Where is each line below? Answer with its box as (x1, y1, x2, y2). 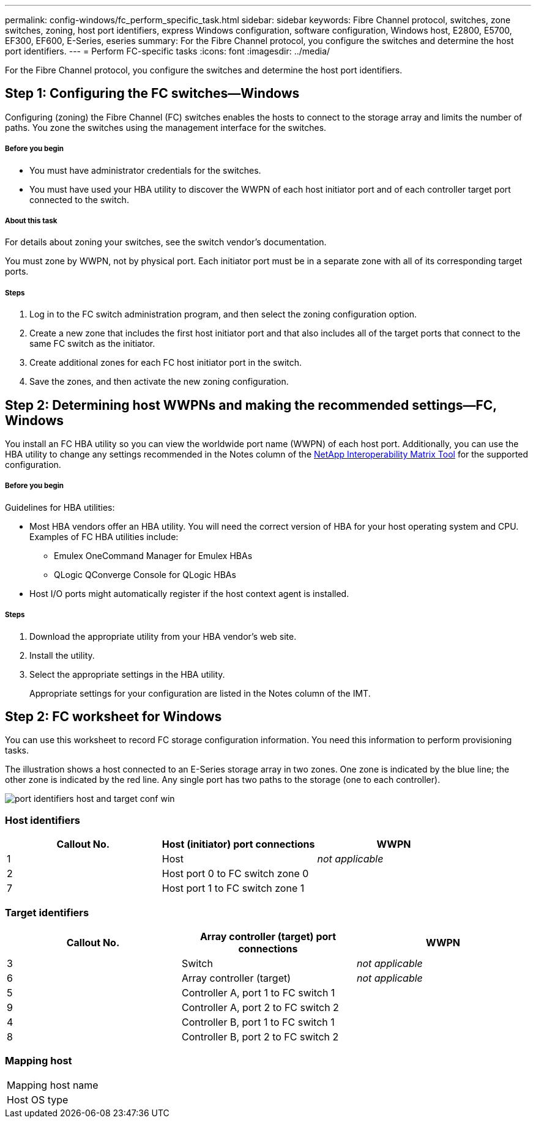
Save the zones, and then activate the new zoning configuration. (29, 376, 289, 387)
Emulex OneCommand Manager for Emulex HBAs (54, 550, 253, 561)
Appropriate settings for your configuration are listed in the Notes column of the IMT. (29, 688, 371, 699)
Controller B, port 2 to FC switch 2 (181, 1030, 339, 1043)
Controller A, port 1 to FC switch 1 (181, 986, 335, 999)
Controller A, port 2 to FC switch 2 (181, 1001, 339, 1014)
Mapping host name (7, 1078, 99, 1091)
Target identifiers (5, 906, 89, 919)
